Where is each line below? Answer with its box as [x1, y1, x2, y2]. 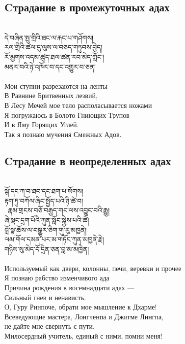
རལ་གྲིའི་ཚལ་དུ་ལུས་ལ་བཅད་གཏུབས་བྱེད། [4, 42, 103, 52]
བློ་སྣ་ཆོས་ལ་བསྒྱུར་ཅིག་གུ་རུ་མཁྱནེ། [4, 224, 87, 235]
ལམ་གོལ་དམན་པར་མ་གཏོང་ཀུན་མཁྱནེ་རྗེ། [4, 234, 104, 244]
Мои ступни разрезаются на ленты [4, 80, 107, 91]
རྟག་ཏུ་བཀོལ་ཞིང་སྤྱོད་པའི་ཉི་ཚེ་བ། [4, 195, 83, 206]
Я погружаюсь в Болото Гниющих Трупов [4, 109, 130, 120]
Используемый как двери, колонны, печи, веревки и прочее [4, 263, 182, 273]
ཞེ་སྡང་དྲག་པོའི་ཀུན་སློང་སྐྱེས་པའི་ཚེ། [4, 214, 89, 225]
